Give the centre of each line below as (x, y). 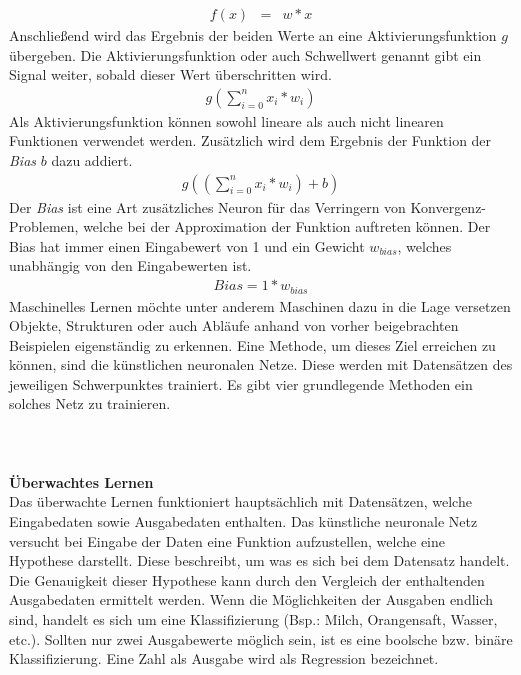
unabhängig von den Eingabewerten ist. (130, 265)
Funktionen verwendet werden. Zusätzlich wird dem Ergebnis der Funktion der (250, 140)
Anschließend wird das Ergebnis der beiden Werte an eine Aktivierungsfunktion (253, 35)
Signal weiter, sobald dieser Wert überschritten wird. (170, 74)
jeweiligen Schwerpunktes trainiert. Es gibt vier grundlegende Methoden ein (241, 383)
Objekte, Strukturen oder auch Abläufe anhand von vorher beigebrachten (234, 325)
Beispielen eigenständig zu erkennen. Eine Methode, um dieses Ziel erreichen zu (252, 344)
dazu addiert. (92, 160)
